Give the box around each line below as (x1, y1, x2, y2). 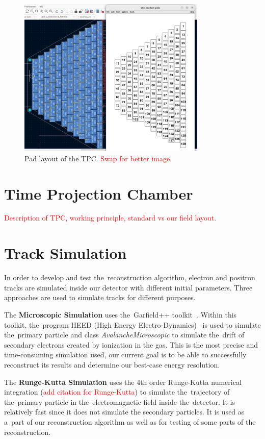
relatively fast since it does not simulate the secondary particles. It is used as (4, 406, 245, 417)
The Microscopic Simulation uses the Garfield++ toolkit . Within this (4, 309, 237, 320)
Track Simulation (4, 242, 127, 263)
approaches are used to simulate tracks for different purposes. (4, 292, 196, 303)
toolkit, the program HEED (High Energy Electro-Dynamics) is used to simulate (4, 319, 261, 330)
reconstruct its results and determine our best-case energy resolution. (4, 359, 220, 370)
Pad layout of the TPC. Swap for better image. (24, 153, 172, 163)
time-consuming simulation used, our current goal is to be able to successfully (4, 349, 247, 360)
